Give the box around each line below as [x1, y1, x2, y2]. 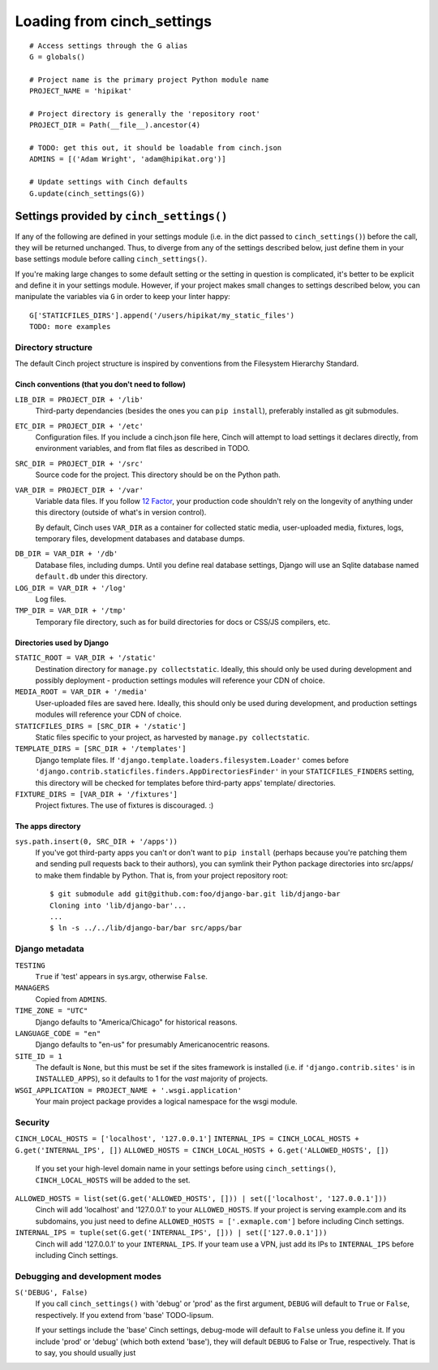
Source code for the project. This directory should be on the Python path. [35, 470, 281, 479]
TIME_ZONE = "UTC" [15, 1006, 88, 1016]
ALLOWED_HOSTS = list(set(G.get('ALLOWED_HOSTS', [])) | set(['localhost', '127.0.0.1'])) [15, 1194, 388, 1203]
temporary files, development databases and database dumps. [35, 534, 245, 544]
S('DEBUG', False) [15, 1288, 88, 1298]
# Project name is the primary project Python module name [29, 75, 269, 85]
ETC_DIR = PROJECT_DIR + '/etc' [15, 421, 144, 431]
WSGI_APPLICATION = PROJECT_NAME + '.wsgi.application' [15, 1086, 243, 1095]
